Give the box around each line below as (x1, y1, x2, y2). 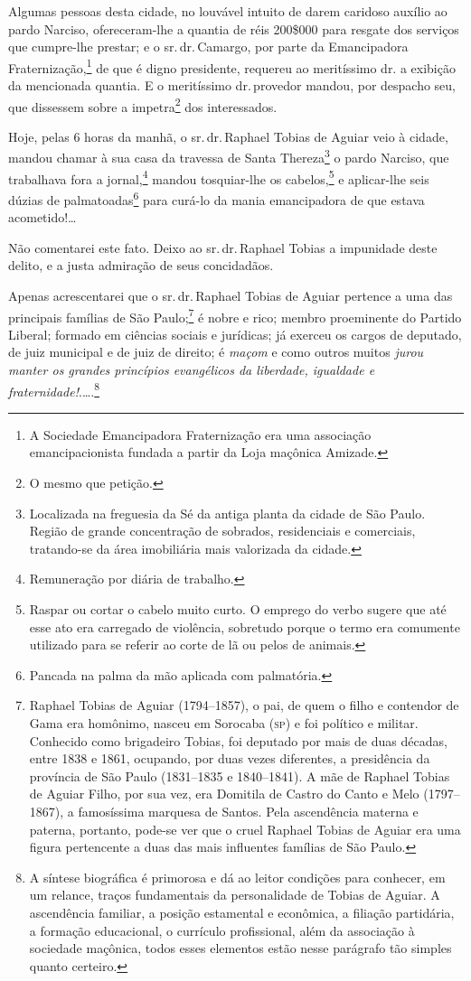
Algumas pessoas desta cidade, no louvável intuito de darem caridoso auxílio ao (8, 2, 447, 20)
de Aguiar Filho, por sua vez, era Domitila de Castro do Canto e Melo (29, 784, 419, 803)
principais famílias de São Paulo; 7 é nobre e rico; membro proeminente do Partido (8, 304, 462, 326)
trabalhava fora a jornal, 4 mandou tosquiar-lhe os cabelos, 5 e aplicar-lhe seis (8, 166, 429, 188)
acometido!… (8, 208, 77, 227)
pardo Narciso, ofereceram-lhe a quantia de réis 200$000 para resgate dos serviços (8, 19, 459, 38)
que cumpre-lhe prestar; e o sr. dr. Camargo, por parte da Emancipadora (8, 37, 409, 56)
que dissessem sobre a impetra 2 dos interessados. (8, 94, 278, 116)
